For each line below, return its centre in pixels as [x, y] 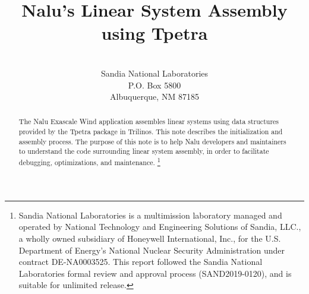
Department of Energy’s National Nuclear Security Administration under [152, 250]
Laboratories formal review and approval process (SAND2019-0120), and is [155, 273]
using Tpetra [154, 33]
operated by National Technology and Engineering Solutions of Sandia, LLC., [160, 227]
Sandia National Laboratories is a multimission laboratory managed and [150, 215]
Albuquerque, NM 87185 [154, 97]
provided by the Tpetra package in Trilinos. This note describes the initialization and [151, 132]
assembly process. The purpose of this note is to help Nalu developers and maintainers [152, 141]
